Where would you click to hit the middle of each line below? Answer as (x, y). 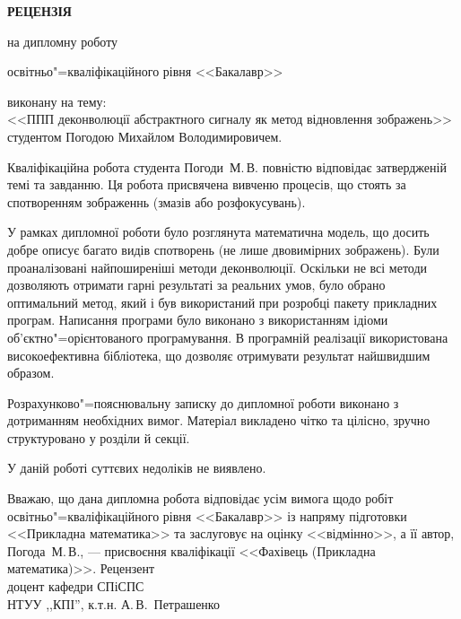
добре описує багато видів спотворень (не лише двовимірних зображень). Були (223, 249)
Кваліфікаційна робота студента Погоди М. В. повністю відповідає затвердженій (227, 166)
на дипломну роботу (63, 41)
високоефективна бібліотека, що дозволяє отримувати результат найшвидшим (219, 355)
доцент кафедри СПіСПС (76, 586)
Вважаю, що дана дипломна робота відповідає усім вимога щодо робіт (200, 498)
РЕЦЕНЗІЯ (39, 11)
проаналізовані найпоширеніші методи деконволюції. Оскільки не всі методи (217, 267)
